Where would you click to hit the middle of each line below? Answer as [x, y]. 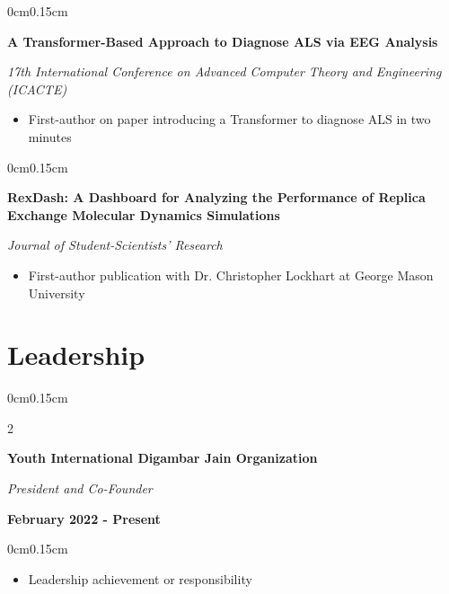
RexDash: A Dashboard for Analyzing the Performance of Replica [216, 197]
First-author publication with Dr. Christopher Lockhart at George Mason [231, 275]
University [57, 293]
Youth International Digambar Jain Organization [163, 458]
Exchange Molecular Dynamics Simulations [144, 214]
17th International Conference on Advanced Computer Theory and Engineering [224, 71]
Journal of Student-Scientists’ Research [115, 245]
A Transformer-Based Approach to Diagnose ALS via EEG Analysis [223, 41]
